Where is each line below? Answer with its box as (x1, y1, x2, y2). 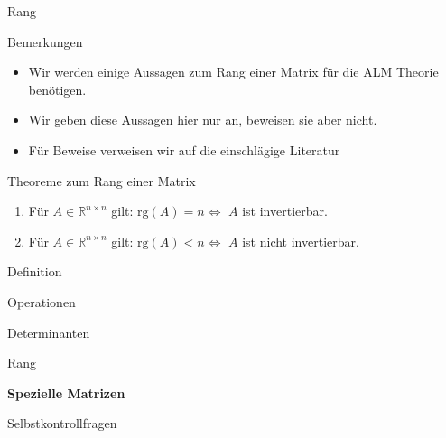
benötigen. (28, 79, 87, 98)
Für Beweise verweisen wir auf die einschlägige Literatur (28, 140, 340, 159)
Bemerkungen (7, 32, 83, 51)
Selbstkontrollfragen (7, 414, 117, 433)
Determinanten (7, 322, 90, 341)
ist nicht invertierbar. (242, 231, 359, 250)
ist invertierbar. (242, 201, 328, 220)
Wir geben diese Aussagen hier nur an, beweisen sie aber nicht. (28, 110, 377, 129)
